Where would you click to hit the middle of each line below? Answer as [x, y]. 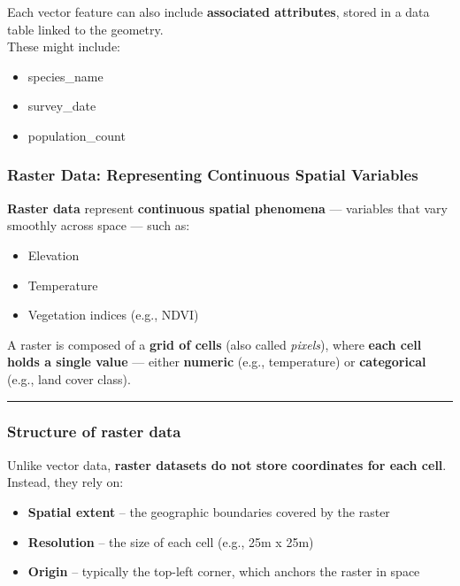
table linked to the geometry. [85, 29]
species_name [65, 76]
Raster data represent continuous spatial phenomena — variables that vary [227, 208]
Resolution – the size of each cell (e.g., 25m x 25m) [171, 541]
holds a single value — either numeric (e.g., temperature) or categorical [217, 362]
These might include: [64, 46]
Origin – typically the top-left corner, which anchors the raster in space [224, 571]
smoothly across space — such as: [99, 225]
